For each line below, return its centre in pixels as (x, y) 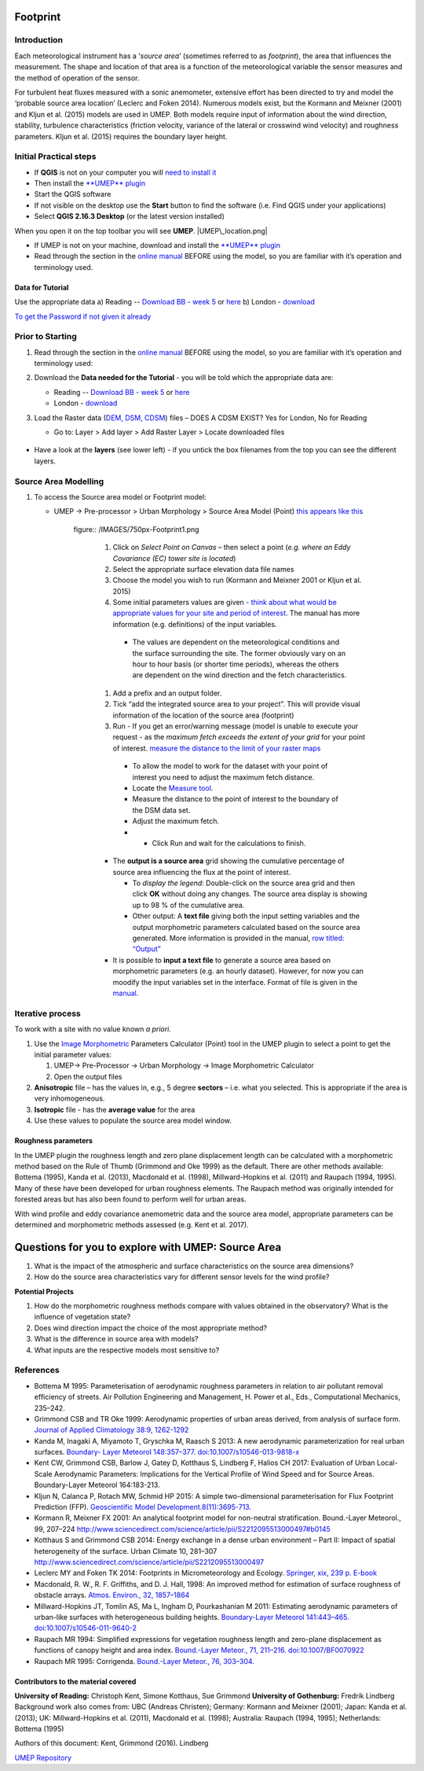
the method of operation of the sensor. (77, 78)
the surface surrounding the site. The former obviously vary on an (239, 653)
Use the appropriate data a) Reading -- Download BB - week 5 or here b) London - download (165, 302)
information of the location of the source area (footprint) (203, 715)
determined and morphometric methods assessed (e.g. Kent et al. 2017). (132, 1224)
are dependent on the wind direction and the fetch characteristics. (239, 675)
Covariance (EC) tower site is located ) (174, 558)
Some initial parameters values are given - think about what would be (225, 603)
